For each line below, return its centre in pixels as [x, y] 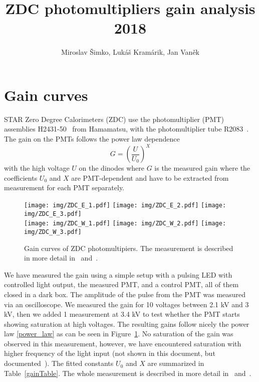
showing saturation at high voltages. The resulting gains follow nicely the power [127, 324]
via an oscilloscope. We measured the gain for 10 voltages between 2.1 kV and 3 [126, 304]
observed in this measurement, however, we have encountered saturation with [123, 343]
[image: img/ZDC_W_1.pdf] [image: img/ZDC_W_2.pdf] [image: [125, 224]
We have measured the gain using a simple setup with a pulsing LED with [118, 274]
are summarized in [176, 363]
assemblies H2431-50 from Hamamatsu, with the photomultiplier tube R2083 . [126, 129]
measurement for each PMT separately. [64, 187]
